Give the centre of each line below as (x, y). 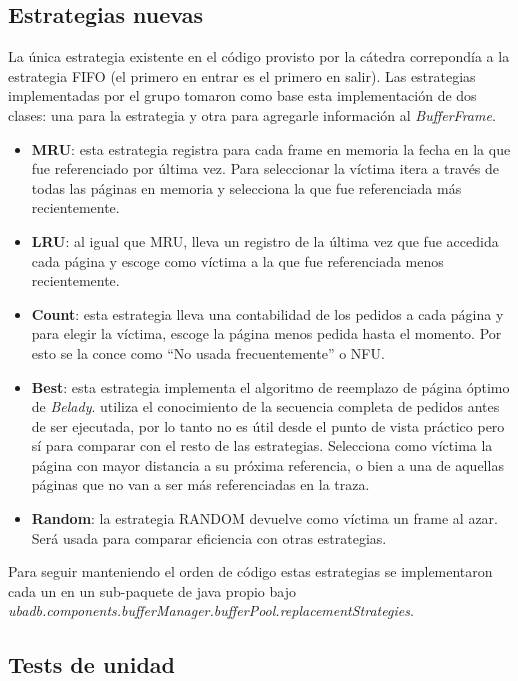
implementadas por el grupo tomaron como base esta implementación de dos (242, 95)
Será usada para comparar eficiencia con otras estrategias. (209, 537)
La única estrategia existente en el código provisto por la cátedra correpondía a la (259, 56)
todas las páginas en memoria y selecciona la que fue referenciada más (246, 187)
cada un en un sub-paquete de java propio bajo (152, 590)
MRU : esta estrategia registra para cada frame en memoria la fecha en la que (271, 148)
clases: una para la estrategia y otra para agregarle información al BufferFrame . (252, 114)
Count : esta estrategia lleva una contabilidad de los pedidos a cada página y (267, 313)
